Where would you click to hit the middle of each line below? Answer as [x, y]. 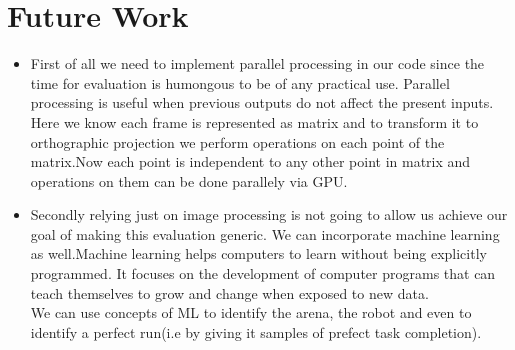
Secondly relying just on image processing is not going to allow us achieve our [269, 214]
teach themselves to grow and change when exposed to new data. [229, 292]
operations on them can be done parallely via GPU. [189, 180]
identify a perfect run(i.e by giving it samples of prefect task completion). [256, 331]
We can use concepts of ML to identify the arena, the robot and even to [251, 312]
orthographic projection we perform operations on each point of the [237, 141]
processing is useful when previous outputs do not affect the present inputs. [262, 102]
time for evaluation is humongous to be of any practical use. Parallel [240, 82]
